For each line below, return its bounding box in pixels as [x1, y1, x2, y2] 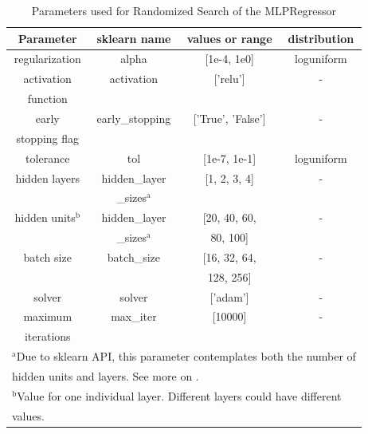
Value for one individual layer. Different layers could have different [17, 387, 342, 404]
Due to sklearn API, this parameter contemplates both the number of [16, 348, 356, 365]
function [27, 90, 68, 107]
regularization [14, 50, 81, 67]
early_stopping [96, 109, 171, 126]
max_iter [111, 308, 157, 325]
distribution [288, 30, 354, 46]
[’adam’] [209, 288, 249, 305]
